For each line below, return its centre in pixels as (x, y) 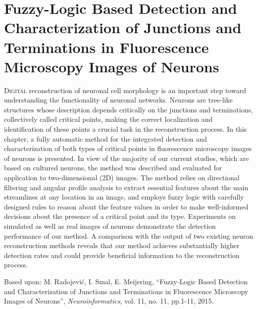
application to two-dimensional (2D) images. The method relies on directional (122, 178)
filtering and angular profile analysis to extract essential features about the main (126, 187)
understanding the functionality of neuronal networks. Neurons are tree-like (118, 100)
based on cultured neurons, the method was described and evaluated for (113, 168)
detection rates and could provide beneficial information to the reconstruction (122, 255)
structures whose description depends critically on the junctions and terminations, (128, 109)
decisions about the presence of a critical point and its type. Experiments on (120, 216)
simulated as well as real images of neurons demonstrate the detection (110, 226)
